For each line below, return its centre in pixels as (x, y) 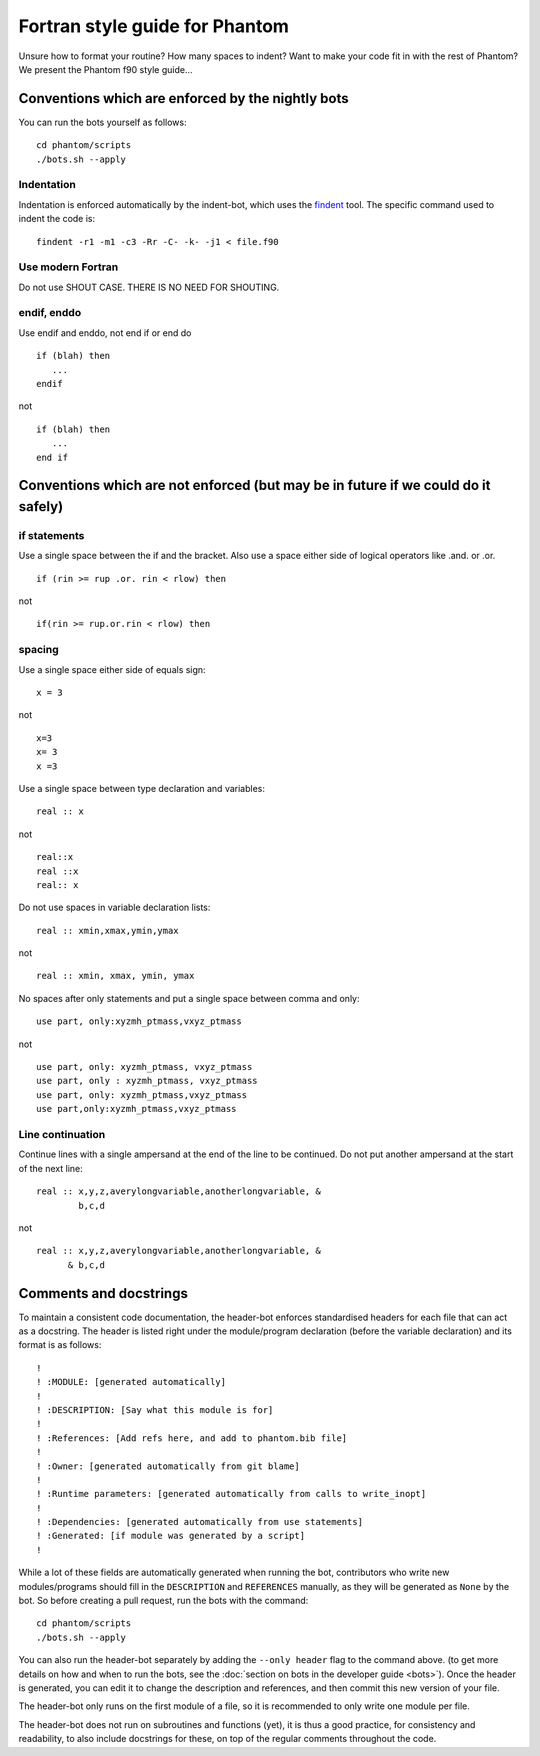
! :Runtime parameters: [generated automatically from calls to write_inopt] (231, 1494)
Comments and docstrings (103, 1293)
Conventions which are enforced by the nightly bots (183, 98)
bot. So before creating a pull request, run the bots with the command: (163, 1601)
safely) (41, 506)
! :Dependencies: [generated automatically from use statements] (200, 1522)
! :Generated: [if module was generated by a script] (170, 1536)
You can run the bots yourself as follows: (102, 122)
